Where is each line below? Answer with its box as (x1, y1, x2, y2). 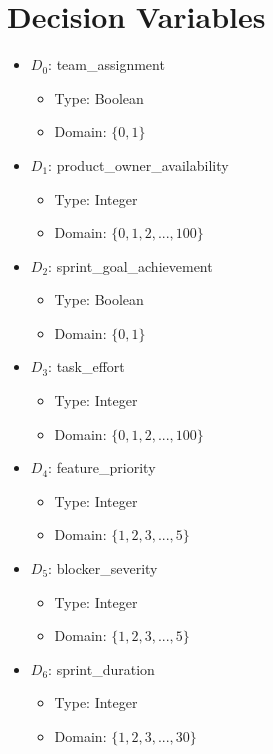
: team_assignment (48, 54, 165, 75)
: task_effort (48, 356, 125, 377)
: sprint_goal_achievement (48, 255, 213, 276)
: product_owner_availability (48, 154, 229, 175)
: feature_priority (48, 457, 156, 478)
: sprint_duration (48, 658, 155, 679)
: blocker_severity (48, 558, 158, 579)
